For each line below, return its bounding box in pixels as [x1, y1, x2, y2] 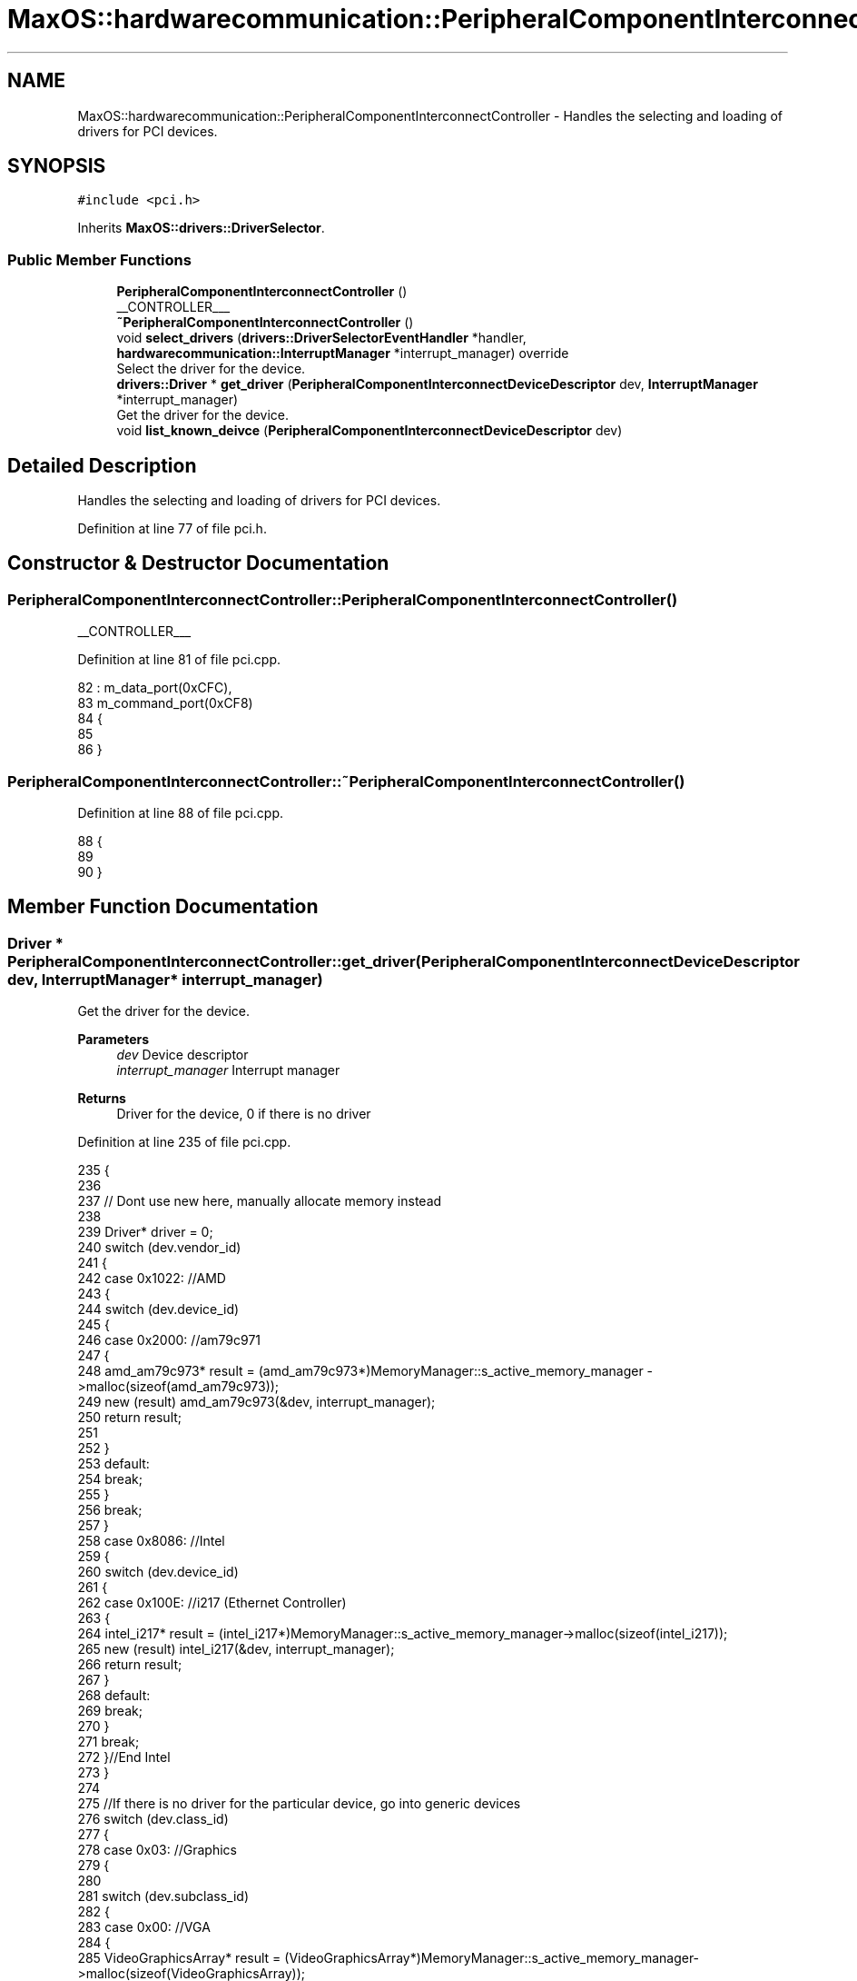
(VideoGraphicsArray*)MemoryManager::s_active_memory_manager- [284, 1950, 700, 1966]
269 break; [77, 1703, 143, 1719]
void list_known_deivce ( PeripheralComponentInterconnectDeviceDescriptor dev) [116, 423, 623, 439]
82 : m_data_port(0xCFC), [77, 680, 232, 696]
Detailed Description [7, 453, 197, 477]
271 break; [77, 1734, 140, 1750]
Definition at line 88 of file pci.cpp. [77, 805, 284, 821]
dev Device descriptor [116, 1047, 249, 1063]
